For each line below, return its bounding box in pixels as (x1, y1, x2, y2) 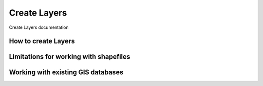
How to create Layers (9, 37, 75, 45)
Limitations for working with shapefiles (9, 53, 131, 61)
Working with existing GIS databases (9, 68, 124, 77)
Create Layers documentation (9, 24, 69, 30)
